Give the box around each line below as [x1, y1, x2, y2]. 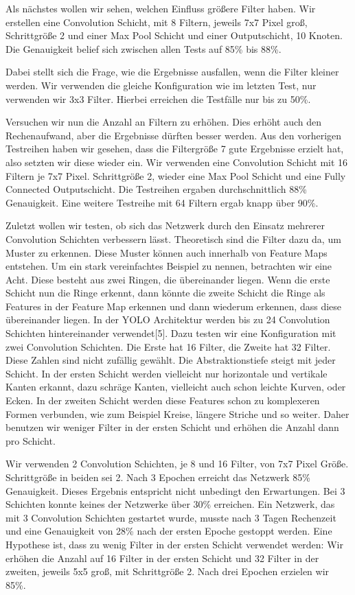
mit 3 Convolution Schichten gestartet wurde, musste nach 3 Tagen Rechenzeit [5, 510, 336, 524]
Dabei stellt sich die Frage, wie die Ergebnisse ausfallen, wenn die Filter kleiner [5, 65, 339, 79]
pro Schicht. [5, 433, 56, 447]
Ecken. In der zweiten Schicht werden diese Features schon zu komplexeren [5, 393, 320, 408]
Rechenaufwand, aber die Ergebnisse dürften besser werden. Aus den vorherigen [5, 128, 342, 142]
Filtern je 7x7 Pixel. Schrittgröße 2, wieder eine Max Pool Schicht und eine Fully [5, 168, 346, 183]
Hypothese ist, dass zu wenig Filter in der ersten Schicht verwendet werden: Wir [5, 537, 343, 551]
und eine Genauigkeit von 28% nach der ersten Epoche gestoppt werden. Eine [5, 524, 332, 538]
